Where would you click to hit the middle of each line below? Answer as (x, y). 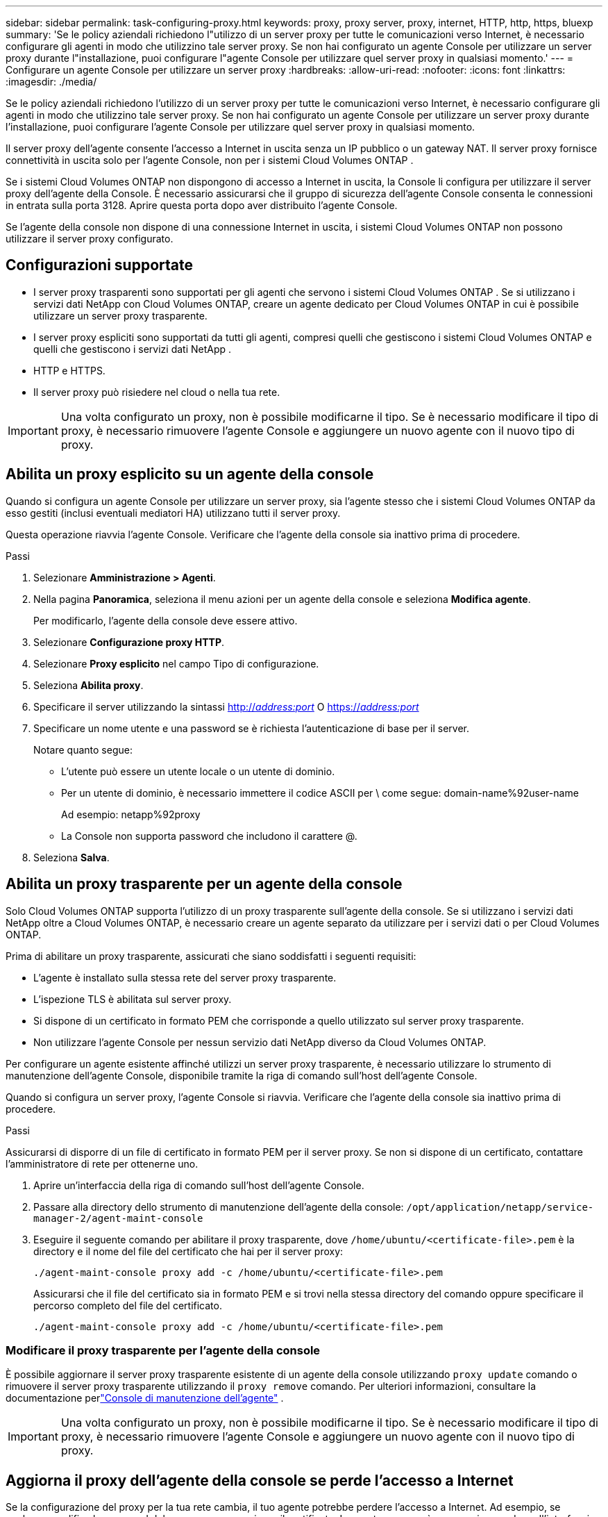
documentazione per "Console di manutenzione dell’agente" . (145, 1398)
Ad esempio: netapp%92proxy (131, 814)
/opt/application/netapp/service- (500, 1207)
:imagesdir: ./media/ (51, 82)
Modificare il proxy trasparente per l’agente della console (163, 1350)
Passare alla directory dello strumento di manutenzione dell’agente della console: (219, 1207)
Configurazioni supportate (99, 265)
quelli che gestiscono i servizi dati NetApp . (133, 349)
